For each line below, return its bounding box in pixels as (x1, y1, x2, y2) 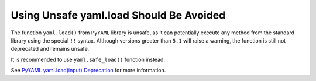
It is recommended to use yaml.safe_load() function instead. (11, 56, 165, 63)
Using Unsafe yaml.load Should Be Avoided (11, 9, 226, 22)
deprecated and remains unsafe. (11, 45, 90, 52)
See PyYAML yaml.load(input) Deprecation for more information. (11, 67, 166, 74)
